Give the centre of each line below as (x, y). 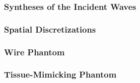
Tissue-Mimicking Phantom (60, 74)
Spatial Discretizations (50, 29)
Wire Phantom (35, 52)
